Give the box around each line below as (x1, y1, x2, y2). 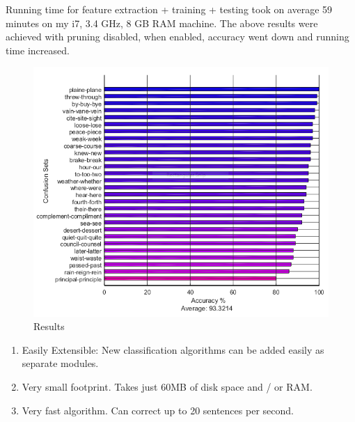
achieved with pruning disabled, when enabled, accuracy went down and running (6, 29, 349, 44)
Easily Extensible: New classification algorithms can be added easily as (22, 342, 324, 357)
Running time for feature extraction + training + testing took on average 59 (6, 2, 333, 16)
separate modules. (22, 356, 99, 370)
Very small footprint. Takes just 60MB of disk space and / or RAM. (22, 379, 313, 393)
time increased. (6, 42, 70, 57)
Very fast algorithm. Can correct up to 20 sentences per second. (22, 403, 294, 417)
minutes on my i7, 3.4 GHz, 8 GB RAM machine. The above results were (6, 15, 318, 30)
